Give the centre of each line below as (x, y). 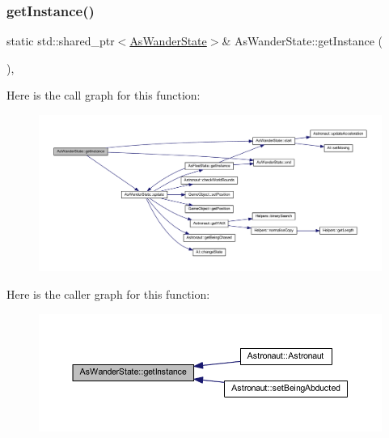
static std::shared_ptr (61, 41)
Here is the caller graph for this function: (108, 293)
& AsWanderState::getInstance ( (302, 41)
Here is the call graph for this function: (104, 95)
